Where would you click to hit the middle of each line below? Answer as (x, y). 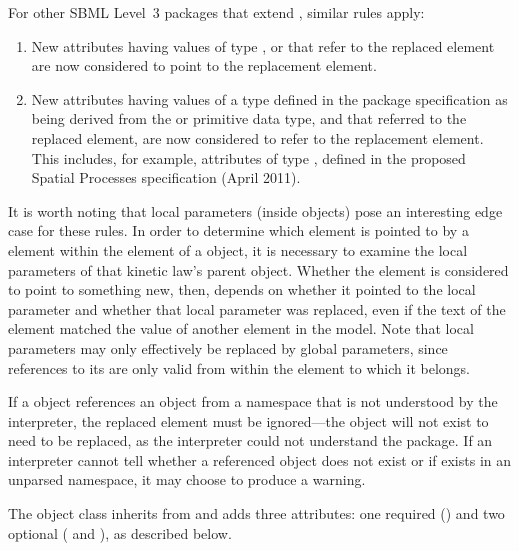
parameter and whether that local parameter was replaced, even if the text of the (257, 308)
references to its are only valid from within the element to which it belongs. (239, 367)
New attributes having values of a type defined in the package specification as (269, 98)
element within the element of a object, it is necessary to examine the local (238, 249)
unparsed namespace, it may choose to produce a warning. (187, 479)
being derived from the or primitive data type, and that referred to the (249, 118)
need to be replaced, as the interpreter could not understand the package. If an (250, 440)
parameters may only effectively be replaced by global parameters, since (228, 347)
